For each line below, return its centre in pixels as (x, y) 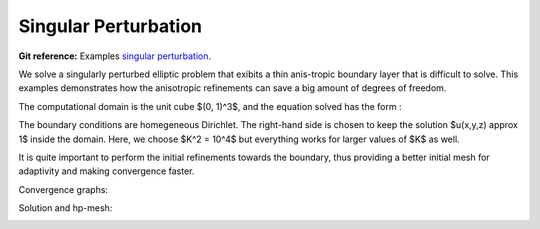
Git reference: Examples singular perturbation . (115, 56)
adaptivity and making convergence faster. (106, 171)
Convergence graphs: (63, 189)
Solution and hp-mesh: (65, 208)
